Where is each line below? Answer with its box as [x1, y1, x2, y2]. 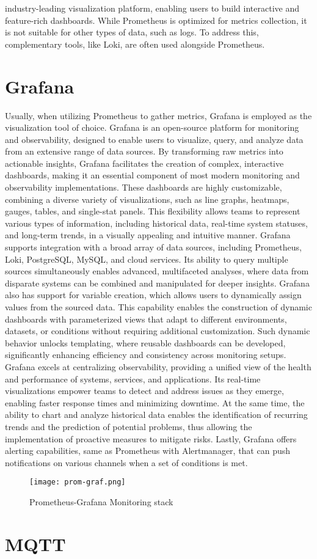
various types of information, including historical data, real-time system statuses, [5, 216, 308, 229]
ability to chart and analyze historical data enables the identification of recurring [5, 408, 308, 421]
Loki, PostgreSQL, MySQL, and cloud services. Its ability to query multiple [5, 252, 288, 265]
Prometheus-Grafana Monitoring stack [29, 495, 173, 508]
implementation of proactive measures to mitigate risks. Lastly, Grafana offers [5, 432, 297, 445]
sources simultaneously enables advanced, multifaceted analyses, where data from [5, 265, 309, 277]
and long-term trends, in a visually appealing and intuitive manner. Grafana [5, 228, 291, 241]
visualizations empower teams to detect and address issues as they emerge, [5, 384, 284, 397]
